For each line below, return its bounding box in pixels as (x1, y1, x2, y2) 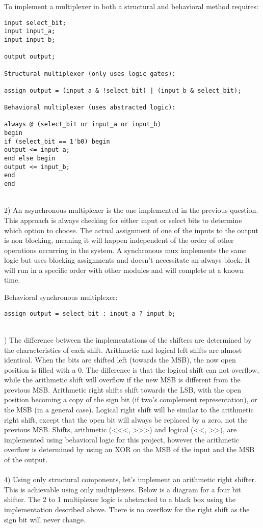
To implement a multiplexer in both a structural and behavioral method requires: (4, 1, 258, 11)
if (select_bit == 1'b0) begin (4, 137, 110, 145)
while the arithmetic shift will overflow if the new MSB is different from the (4, 374, 241, 385)
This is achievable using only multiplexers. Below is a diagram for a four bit (4, 484, 241, 494)
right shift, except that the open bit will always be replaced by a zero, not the (4, 414, 248, 425)
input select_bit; (4, 19, 66, 26)
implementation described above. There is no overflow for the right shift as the (4, 504, 250, 514)
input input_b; (4, 36, 56, 43)
